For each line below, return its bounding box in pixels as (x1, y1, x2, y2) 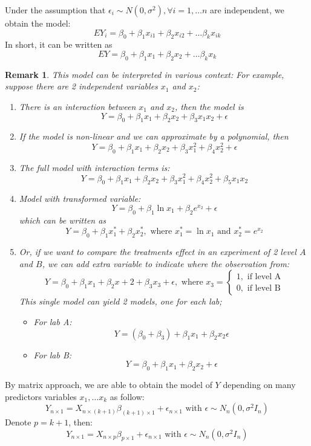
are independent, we (210, 4, 284, 16)
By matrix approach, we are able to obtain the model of (5, 378, 212, 390)
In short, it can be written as (5, 38, 113, 51)
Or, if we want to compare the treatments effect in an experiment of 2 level (19, 245, 296, 258)
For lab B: (33, 348, 72, 361)
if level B (247, 283, 281, 292)
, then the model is (174, 100, 244, 112)
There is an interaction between (19, 100, 136, 112)
